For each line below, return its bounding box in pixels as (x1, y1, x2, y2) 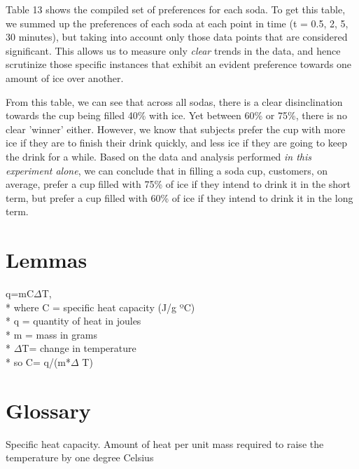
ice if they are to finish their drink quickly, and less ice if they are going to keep (6, 135, 348, 150)
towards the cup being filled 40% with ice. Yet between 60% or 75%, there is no (6, 108, 347, 123)
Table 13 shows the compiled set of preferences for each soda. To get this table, (6, 2, 346, 16)
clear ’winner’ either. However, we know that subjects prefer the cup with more (6, 121, 346, 136)
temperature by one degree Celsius (6, 450, 154, 465)
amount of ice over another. (6, 70, 124, 85)
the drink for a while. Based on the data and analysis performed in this (6, 149, 312, 163)
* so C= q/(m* (6, 355, 71, 369)
